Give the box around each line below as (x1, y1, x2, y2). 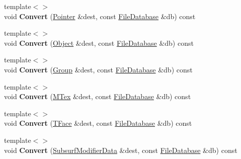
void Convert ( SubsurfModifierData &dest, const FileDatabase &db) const (4, 144, 237, 155)
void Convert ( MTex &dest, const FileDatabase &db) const (4, 91, 191, 102)
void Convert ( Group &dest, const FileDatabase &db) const (4, 64, 193, 74)
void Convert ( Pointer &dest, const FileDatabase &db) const (4, 11, 196, 21)
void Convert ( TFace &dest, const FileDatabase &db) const (4, 118, 192, 128)
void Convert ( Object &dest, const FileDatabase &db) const (4, 37, 194, 48)
